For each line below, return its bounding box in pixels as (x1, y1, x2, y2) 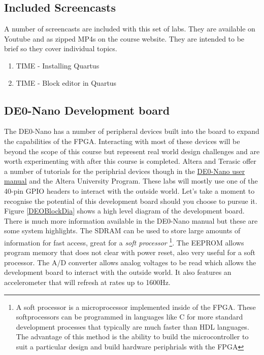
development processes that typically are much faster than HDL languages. (16, 321, 249, 332)
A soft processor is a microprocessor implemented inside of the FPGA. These (16, 301, 256, 312)
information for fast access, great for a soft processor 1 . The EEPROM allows (4, 235, 244, 247)
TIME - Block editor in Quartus (16, 77, 117, 88)
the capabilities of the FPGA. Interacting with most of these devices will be (4, 135, 240, 146)
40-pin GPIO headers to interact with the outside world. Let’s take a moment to (4, 185, 255, 196)
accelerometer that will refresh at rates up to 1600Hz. (4, 276, 171, 287)
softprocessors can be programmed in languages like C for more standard (16, 311, 243, 322)
